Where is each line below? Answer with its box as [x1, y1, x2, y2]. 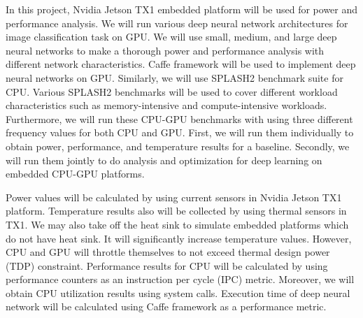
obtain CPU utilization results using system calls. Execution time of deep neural [6, 285, 350, 300]
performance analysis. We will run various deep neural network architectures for [6, 15, 348, 30]
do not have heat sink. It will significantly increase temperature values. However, [6, 231, 352, 245]
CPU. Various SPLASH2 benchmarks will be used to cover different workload [6, 84, 338, 99]
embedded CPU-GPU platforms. [6, 166, 145, 181]
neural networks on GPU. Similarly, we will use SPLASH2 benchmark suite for [6, 70, 343, 85]
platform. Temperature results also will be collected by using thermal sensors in [6, 203, 347, 218]
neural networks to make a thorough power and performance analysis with [6, 43, 325, 57]
